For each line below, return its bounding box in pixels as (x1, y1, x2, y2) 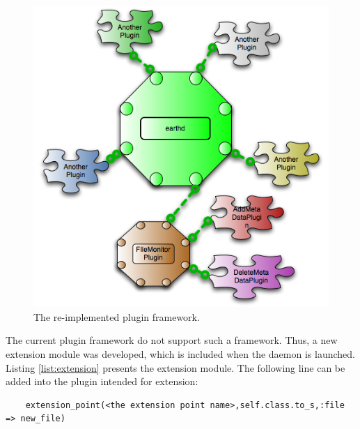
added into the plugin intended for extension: (6, 374, 198, 389)
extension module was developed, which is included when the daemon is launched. (6, 347, 355, 361)
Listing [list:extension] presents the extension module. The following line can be (6, 360, 345, 375)
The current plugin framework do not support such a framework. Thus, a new (6, 333, 338, 347)
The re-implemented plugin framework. (33, 309, 200, 324)
